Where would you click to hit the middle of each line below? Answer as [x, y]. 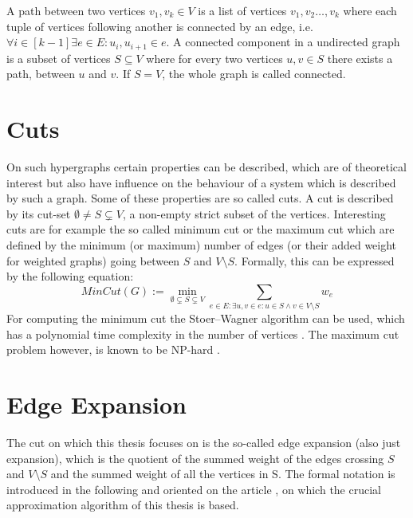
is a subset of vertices [59, 58]
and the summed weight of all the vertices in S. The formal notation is [223, 474]
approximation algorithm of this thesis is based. [123, 505]
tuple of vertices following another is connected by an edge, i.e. [160, 26]
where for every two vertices [214, 58]
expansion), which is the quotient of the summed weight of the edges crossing [195, 458]
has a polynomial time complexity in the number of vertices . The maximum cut [203, 334]
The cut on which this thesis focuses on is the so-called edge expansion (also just [204, 442]
